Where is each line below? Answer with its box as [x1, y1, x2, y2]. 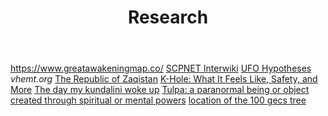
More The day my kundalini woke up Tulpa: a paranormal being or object [10, 84, 310, 96]
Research [127, 6, 209, 29]
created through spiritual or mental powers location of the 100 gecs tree [10, 94, 307, 106]
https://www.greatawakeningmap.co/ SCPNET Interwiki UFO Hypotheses [10, 62, 312, 75]
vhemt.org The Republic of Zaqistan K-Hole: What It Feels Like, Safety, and [10, 73, 318, 85]
